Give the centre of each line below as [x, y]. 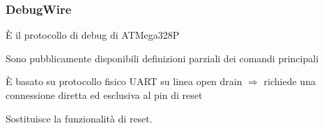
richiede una [290, 81]
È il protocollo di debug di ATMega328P [93, 35]
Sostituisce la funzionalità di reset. [79, 118]
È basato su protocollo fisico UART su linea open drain [124, 81]
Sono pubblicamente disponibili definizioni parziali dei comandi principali [162, 58]
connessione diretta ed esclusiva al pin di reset [104, 95]
